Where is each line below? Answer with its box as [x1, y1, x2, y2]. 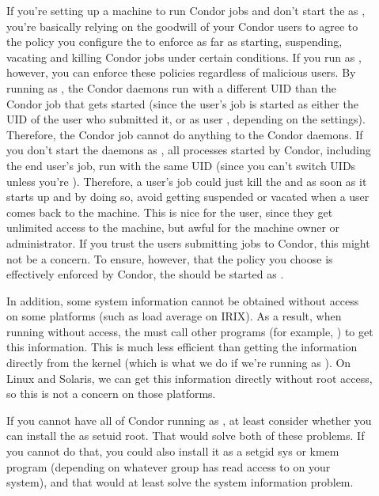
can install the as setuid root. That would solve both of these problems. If [6, 427, 365, 444]
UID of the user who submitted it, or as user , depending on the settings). [6, 111, 366, 127]
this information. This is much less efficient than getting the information [6, 339, 358, 355]
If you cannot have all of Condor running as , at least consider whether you [6, 411, 372, 428]
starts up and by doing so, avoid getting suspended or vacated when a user [6, 188, 370, 205]
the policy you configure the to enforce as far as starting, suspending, [6, 33, 343, 50]
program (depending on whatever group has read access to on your [6, 458, 331, 475]
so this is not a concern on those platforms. [6, 385, 216, 402]
